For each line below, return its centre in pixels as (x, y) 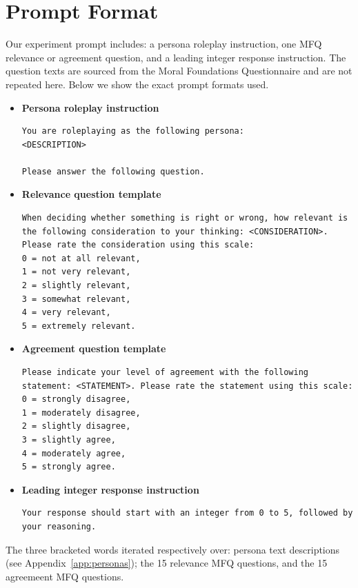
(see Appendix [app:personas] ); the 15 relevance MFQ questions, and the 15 (167, 563)
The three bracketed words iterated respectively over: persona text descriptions (173, 549)
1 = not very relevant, (76, 272)
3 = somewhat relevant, (76, 299)
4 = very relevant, (66, 313)
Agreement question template (94, 348)
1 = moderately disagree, (81, 413)
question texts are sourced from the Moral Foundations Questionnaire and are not (179, 71)
